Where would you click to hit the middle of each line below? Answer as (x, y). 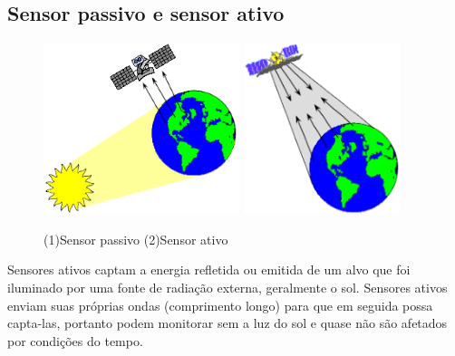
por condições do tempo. (75, 340)
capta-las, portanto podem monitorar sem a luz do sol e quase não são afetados (227, 323)
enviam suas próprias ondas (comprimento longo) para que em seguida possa (220, 305)
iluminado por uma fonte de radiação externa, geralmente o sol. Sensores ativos (227, 287)
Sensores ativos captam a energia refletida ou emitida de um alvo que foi (209, 269)
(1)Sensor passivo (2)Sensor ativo (136, 239)
